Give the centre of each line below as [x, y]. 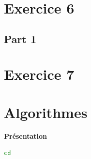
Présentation [26, 136]
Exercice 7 [39, 74]
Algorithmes [46, 112]
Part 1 [20, 38]
